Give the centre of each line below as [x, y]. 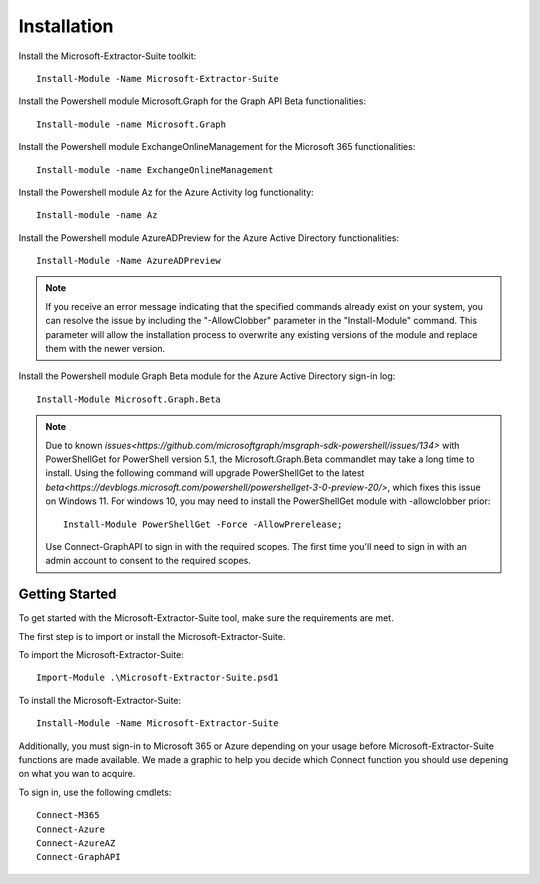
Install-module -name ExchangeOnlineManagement [155, 169]
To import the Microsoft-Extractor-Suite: [101, 654]
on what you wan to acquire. [77, 774]
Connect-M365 [68, 815]
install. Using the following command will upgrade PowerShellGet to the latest [205, 473]
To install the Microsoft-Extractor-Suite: [100, 700]
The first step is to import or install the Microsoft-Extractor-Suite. [152, 636]
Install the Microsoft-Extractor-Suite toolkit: [107, 56]
